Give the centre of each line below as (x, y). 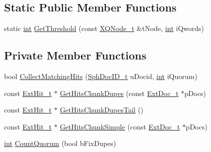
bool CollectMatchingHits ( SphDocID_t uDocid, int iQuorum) (101, 76)
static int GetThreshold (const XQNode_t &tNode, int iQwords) (104, 28)
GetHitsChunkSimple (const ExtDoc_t (120, 126)
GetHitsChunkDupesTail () (102, 110)
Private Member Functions (75, 55)
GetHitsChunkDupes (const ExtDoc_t (119, 93)
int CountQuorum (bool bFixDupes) (60, 143)
